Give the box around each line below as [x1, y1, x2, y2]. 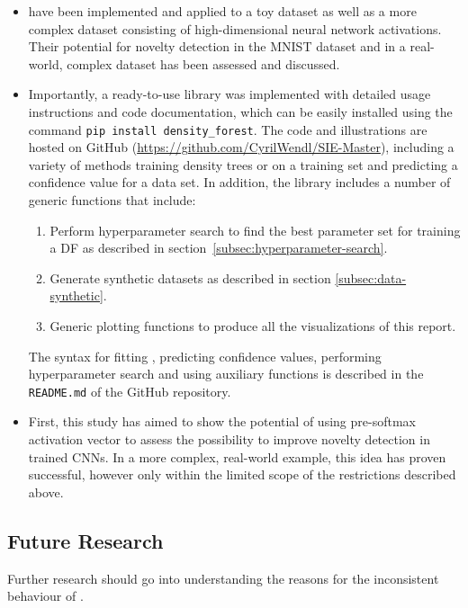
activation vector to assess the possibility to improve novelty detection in [28, 430, 430, 448]
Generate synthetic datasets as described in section [49, 268, 331, 287]
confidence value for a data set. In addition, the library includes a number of [28, 173, 451, 192]
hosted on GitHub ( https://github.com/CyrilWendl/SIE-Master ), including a [28, 138, 454, 156]
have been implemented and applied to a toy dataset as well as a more [28, 2, 417, 20]
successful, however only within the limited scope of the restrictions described [28, 465, 456, 484]
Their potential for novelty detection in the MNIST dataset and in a [28, 37, 406, 56]
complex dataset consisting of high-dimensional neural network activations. [28, 19, 442, 38]
